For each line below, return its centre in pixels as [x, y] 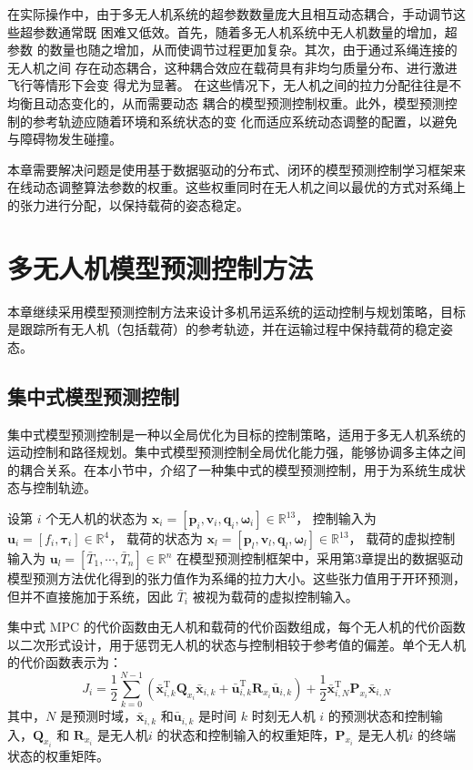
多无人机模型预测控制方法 [161, 267]
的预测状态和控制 [379, 716]
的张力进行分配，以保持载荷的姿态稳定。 [128, 204]
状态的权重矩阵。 [58, 755]
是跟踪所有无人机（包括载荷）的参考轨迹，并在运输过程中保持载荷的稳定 [224, 329]
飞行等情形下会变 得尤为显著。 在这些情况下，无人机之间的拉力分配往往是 [228, 85]
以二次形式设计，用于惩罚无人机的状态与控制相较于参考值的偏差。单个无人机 [236, 644]
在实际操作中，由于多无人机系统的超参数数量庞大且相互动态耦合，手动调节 [230, 14]
